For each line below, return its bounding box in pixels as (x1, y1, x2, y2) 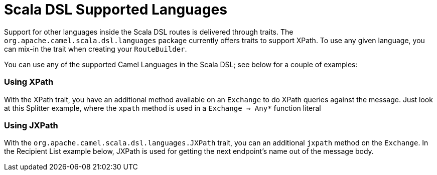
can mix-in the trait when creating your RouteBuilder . (4, 44, 187, 53)
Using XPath (4, 77, 54, 87)
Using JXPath (4, 120, 58, 130)
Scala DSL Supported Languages (4, 1, 227, 18)
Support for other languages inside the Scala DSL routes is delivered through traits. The (4, 27, 294, 36)
